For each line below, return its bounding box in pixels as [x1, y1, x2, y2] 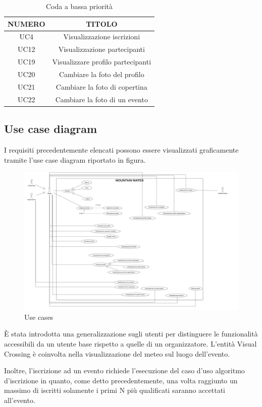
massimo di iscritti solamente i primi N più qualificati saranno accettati [4, 385, 225, 395]
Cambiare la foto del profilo [59, 69, 144, 79]
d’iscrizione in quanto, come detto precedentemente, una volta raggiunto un [4, 375, 238, 385]
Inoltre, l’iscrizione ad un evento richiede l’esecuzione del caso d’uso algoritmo [4, 365, 245, 376]
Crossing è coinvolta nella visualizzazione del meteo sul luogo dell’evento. [4, 348, 230, 359]
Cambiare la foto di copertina [56, 81, 147, 92]
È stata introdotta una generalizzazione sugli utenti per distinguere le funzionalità [4, 328, 258, 339]
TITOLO [86, 18, 118, 29]
